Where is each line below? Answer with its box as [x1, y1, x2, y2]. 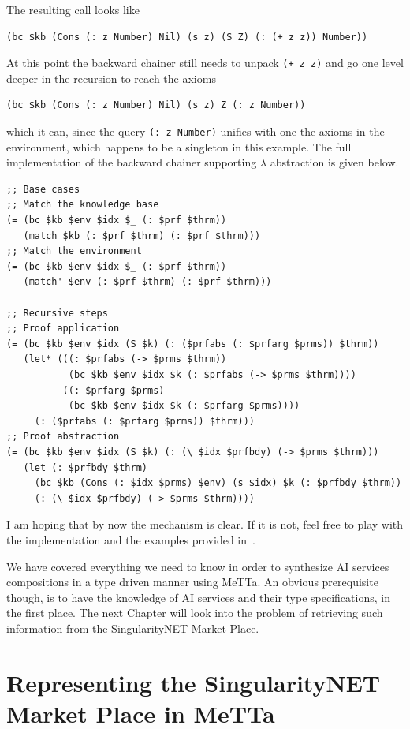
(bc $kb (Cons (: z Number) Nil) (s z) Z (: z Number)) [6, 99, 306, 111]
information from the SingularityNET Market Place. [6, 619, 259, 636]
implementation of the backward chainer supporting [6, 154, 257, 170]
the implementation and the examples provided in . [6, 531, 255, 548]
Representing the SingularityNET [6, 666, 381, 698]
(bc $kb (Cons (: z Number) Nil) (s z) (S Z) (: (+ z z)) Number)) [6, 31, 368, 43]
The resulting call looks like [6, 2, 140, 17]
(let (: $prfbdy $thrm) [23, 462, 147, 473]
